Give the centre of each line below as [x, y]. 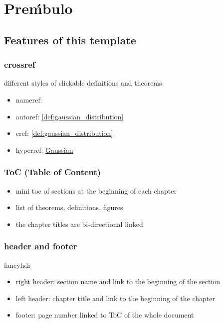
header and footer [41, 246]
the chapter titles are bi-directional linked [79, 224]
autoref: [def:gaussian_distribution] [70, 116]
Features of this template [70, 40]
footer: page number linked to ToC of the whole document [105, 315]
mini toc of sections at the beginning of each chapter [96, 190]
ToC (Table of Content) [53, 172]
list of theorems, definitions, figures [69, 207]
